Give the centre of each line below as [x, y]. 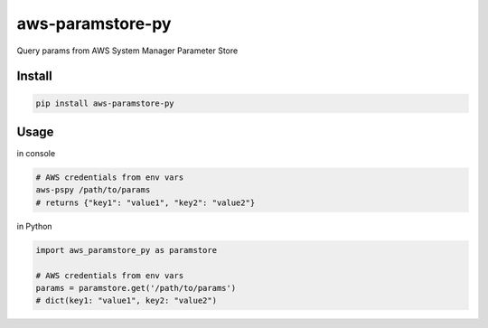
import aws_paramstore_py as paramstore [126, 250]
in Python [35, 226]
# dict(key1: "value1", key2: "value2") [126, 301]
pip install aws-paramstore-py [105, 103]
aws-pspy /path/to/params [93, 190]
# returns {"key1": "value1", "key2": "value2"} [145, 202]
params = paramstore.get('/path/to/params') [136, 288]
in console [36, 154]
